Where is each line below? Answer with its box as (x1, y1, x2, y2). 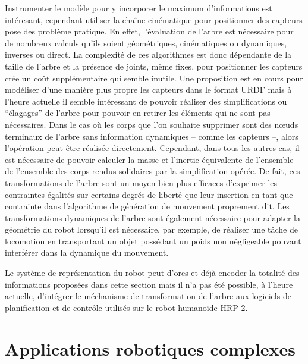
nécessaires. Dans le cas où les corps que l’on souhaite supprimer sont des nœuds (5, 118, 298, 130)
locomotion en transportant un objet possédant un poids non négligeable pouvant (5, 234, 301, 247)
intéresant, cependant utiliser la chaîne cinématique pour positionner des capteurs (5, 13, 303, 26)
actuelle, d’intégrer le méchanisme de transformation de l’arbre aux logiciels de (5, 290, 291, 302)
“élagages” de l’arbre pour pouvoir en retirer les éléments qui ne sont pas (5, 106, 271, 119)
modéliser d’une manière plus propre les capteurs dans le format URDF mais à (5, 83, 292, 96)
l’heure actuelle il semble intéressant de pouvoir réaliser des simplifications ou (5, 95, 287, 107)
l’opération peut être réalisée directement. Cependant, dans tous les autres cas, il (5, 142, 300, 154)
